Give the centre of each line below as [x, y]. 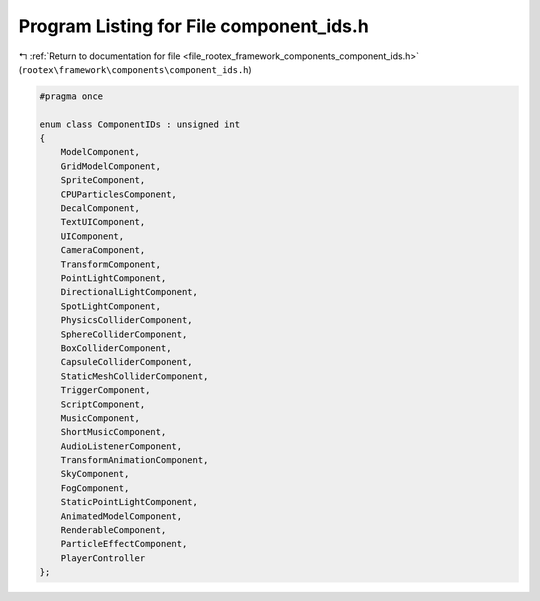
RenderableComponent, [113, 530]
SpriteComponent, [103, 180]
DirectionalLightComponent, [129, 292]
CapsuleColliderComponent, [127, 362]
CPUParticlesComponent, [118, 194]
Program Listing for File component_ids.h [193, 26]
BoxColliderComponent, [116, 348]
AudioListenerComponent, [121, 446]
